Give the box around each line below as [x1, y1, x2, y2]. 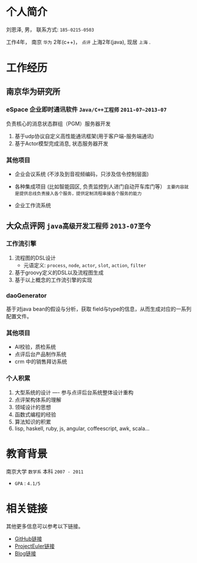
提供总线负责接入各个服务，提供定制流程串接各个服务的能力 [19, 191, 142, 197]
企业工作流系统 [14, 202, 51, 209]
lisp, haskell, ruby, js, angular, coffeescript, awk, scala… [14, 425, 150, 432]
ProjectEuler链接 [14, 542, 55, 549]
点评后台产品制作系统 [14, 351, 66, 358]
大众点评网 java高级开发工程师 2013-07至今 [6, 221, 151, 231]
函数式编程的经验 [14, 411, 56, 418]
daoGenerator [6, 291, 47, 299]
